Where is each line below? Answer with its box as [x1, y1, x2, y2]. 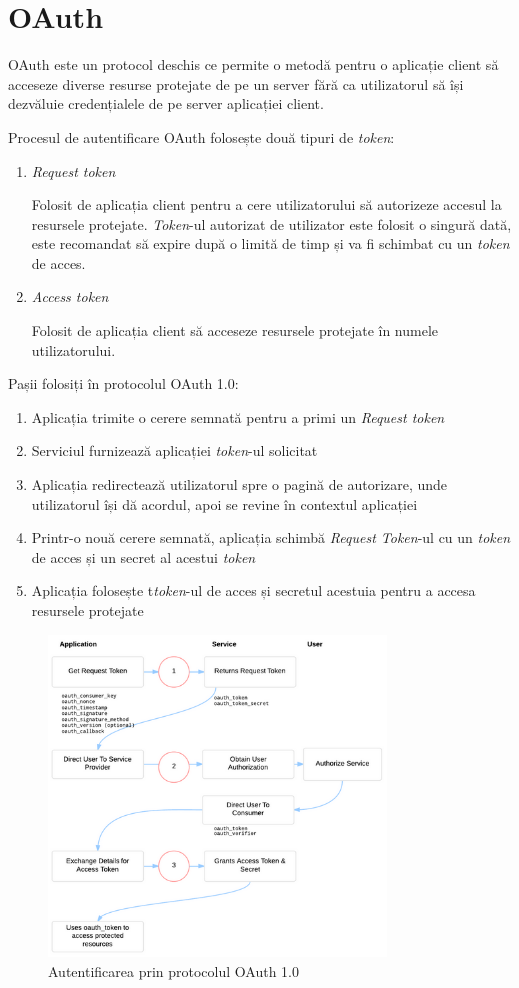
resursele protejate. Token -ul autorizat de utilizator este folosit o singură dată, [31, 213, 512, 234]
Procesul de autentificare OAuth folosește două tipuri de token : [8, 126, 395, 147]
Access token [31, 286, 109, 307]
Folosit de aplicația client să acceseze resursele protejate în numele [31, 320, 439, 341]
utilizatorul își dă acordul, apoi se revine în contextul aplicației [31, 493, 418, 514]
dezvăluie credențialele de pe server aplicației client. [8, 93, 324, 114]
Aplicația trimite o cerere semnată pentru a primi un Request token [31, 406, 445, 427]
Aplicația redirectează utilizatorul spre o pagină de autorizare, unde [31, 474, 448, 495]
